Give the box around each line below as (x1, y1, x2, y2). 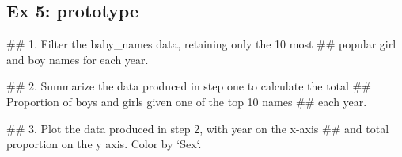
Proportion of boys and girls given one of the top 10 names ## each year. (6, 93, 367, 109)
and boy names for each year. (6, 51, 149, 67)
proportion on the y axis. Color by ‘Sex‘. (6, 136, 202, 152)
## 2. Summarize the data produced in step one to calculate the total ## (6, 78, 371, 94)
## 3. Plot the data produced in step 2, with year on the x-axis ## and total (6, 120, 389, 136)
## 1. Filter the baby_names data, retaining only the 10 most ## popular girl (6, 36, 396, 52)
